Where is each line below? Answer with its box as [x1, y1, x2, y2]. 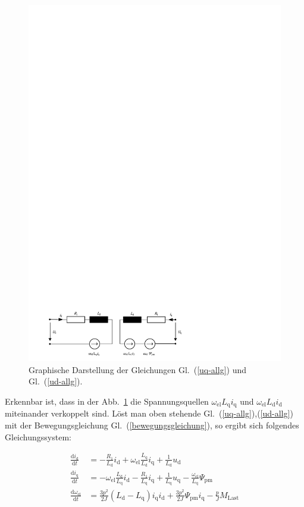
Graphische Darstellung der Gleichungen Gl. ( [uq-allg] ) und [29, 363, 246, 375]
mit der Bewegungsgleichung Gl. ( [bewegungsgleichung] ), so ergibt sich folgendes [5, 418, 299, 431]
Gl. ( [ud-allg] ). [29, 375, 83, 387]
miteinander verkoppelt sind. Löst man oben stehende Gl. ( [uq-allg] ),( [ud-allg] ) [5, 407, 293, 420]
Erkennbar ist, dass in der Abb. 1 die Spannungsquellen [5, 395, 209, 407]
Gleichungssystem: [5, 430, 71, 443]
